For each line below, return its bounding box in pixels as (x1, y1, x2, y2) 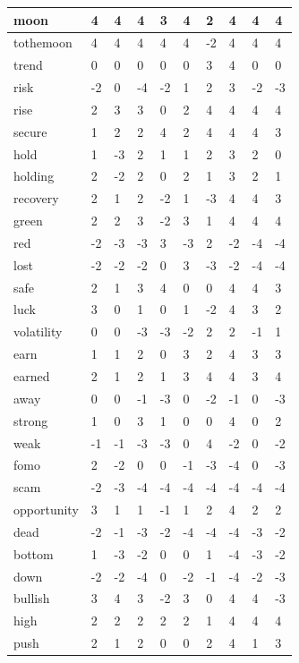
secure (13, 122, 47, 140)
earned (13, 367, 50, 385)
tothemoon (13, 33, 73, 52)
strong (13, 411, 48, 429)
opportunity (13, 500, 79, 519)
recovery (13, 189, 59, 208)
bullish (13, 589, 50, 608)
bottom (13, 544, 54, 563)
